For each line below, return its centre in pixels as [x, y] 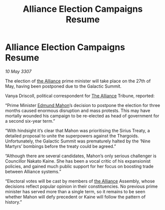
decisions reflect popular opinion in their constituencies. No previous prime [82, 186]
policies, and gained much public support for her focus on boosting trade [79, 166]
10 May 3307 [18, 71]
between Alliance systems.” [33, 172]
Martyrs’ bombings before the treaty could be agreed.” [61, 146]
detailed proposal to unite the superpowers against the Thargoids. [72, 136]
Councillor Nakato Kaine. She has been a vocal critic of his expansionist [78, 161]
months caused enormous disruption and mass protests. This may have [78, 110]
